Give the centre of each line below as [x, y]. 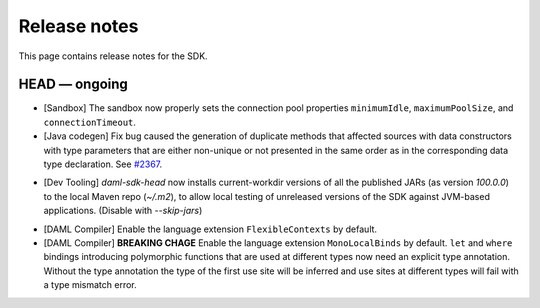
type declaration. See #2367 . [103, 164]
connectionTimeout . [90, 122]
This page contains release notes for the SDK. [113, 56]
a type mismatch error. [90, 285]
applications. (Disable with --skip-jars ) [123, 211]
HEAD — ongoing [73, 84]
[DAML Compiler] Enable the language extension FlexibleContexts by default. [210, 229]
